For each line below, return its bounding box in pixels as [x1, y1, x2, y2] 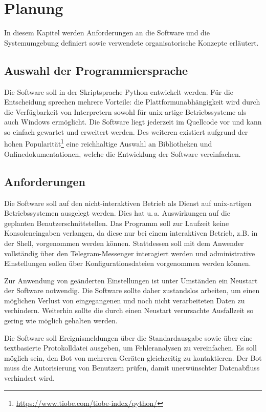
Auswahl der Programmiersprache [4, 62, 188, 78]
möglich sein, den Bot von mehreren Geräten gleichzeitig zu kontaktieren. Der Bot [4, 352, 262, 363]
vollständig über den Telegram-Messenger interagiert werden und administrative [4, 248, 255, 258]
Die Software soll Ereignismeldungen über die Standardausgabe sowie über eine [4, 332, 253, 343]
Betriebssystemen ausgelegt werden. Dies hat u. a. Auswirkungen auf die [4, 208, 230, 218]
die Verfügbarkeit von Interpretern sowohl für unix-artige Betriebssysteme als [4, 106, 247, 117]
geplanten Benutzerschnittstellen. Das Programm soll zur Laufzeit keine [4, 217, 229, 228]
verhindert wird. [4, 373, 55, 383]
